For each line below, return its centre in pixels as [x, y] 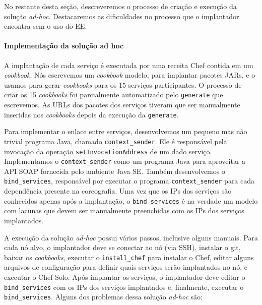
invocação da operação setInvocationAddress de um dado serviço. [108, 151]
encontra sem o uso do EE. [46, 26]
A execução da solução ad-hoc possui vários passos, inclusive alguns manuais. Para [131, 237]
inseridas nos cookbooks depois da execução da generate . [91, 114]
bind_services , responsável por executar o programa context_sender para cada [129, 181]
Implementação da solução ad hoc [64, 46]
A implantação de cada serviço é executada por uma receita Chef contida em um [129, 65]
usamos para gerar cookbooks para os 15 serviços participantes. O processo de [123, 84]
